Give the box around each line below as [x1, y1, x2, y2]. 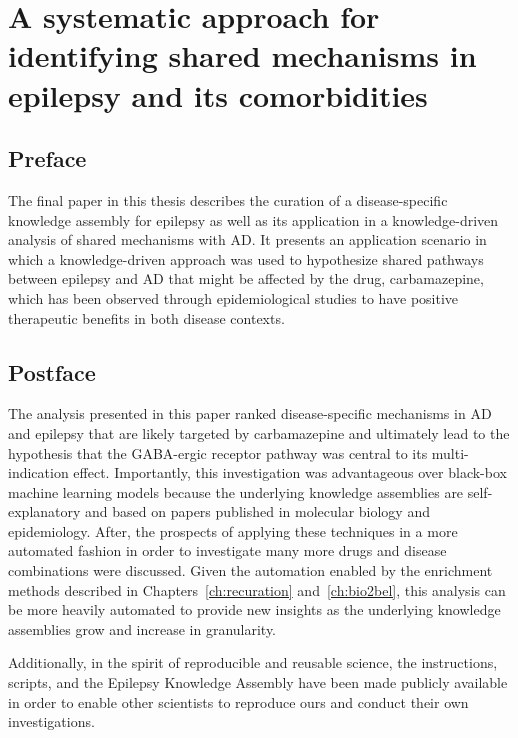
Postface [8, 356, 96, 387]
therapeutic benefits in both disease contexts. [8, 307, 285, 328]
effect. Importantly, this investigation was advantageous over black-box [73, 462, 507, 483]
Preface [8, 143, 87, 174]
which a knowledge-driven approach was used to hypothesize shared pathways [8, 248, 484, 269]
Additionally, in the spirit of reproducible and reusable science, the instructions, [8, 652, 498, 673]
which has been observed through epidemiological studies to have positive [8, 287, 459, 308]
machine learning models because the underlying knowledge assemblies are [8, 481, 464, 502]
